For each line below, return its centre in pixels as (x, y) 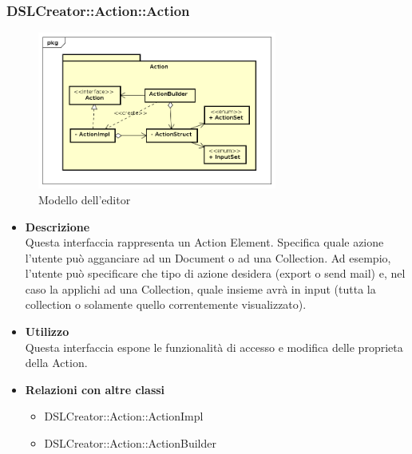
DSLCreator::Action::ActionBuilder (130, 443)
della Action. (56, 363)
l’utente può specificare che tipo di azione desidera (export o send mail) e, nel (215, 273)
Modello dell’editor (85, 199)
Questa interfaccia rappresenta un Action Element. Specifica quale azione (204, 242)
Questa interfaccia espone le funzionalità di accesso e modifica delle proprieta (214, 347)
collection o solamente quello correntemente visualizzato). (166, 304)
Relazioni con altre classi (95, 389)
